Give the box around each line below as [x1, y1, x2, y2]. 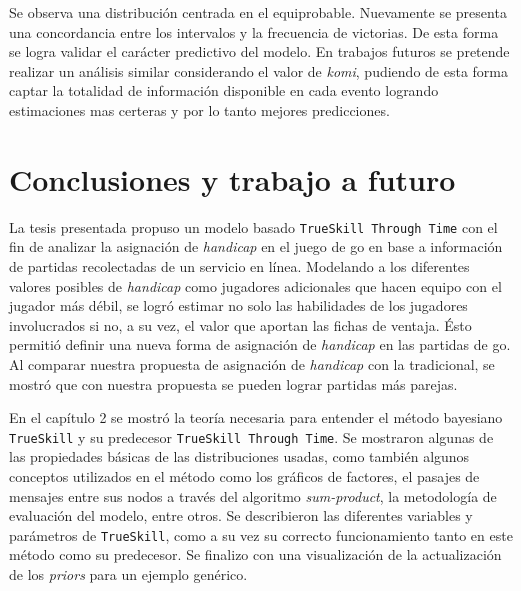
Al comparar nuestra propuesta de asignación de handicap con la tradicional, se [9, 353, 495, 374]
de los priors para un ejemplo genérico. [9, 563, 248, 584]
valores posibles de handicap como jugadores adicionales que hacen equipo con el [9, 275, 502, 296]
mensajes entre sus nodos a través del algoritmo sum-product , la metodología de [9, 485, 497, 506]
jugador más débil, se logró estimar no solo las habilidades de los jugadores [9, 295, 468, 316]
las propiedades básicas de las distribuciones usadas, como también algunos [9, 446, 470, 467]
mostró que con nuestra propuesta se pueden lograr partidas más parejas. [9, 373, 458, 394]
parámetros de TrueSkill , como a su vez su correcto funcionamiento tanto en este [9, 524, 513, 545]
